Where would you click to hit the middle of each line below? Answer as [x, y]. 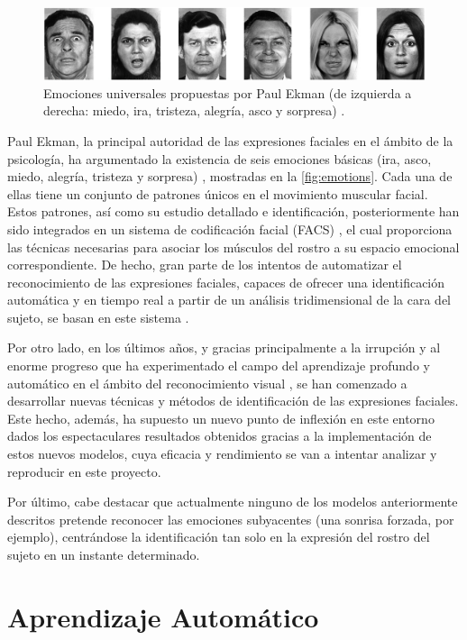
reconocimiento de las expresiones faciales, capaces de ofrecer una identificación [226, 282]
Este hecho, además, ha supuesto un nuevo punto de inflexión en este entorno [221, 418]
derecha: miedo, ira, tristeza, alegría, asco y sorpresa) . [194, 110]
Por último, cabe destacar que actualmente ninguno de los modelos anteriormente [233, 502]
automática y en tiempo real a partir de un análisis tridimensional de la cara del [229, 300]
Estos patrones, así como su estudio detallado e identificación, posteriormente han [233, 211]
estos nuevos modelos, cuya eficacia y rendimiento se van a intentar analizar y [222, 454]
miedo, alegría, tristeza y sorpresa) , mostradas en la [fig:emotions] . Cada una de [230, 176]
